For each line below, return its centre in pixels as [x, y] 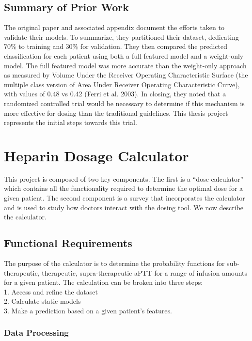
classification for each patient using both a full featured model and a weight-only [124, 55]
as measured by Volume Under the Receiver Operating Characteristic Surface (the [126, 75]
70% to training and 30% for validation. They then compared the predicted [116, 46]
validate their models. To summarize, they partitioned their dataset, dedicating [121, 37]
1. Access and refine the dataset [51, 291]
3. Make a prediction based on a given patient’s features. [88, 310]
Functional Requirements [68, 243]
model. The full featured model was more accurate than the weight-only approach [125, 65]
